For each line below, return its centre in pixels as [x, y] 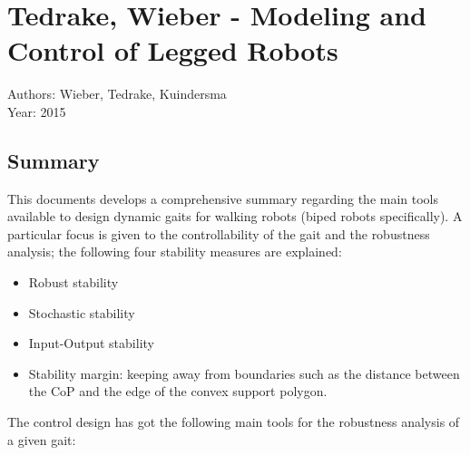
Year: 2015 [37, 111]
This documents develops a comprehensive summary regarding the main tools [223, 198]
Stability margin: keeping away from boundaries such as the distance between [244, 373]
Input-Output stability [91, 343]
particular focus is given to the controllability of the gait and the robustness [219, 233]
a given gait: [42, 439]
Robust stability [73, 282]
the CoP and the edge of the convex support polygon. [178, 391]
